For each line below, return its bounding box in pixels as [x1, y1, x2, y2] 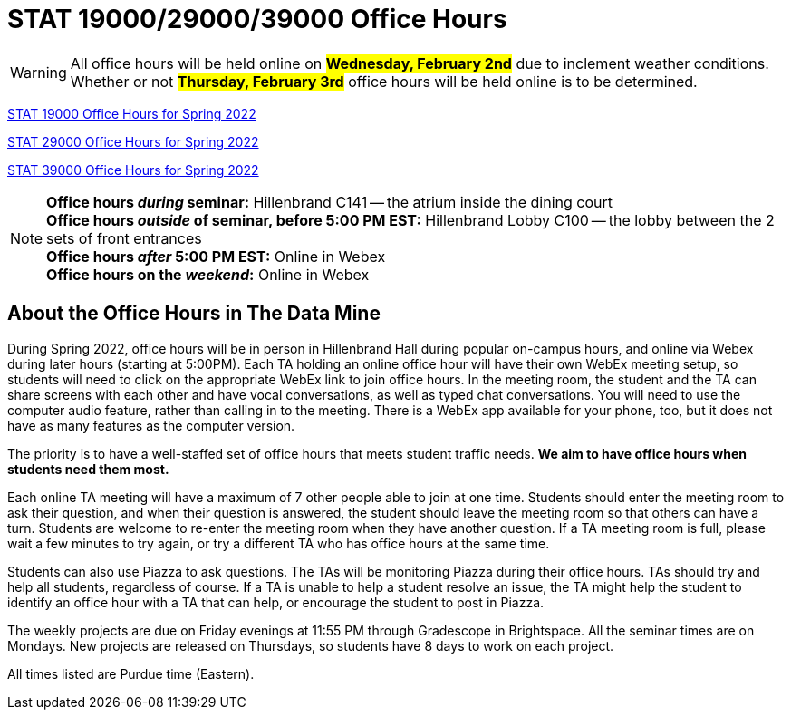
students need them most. [7, 460, 169, 477]
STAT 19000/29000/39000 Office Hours [7, 4, 507, 34]
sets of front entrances [46, 228, 202, 247]
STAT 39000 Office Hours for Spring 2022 [7, 161, 259, 178]
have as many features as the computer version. [7, 417, 295, 433]
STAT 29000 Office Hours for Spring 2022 [7, 133, 259, 150]
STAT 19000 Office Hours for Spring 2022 [7, 105, 256, 121]
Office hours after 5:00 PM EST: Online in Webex [46, 247, 386, 266]
